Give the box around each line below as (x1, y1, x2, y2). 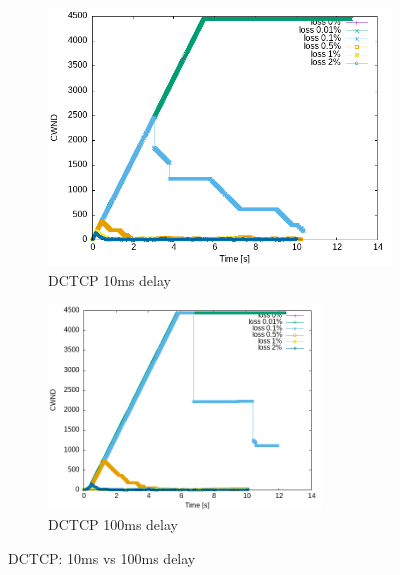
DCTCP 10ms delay (48, 269, 171, 290)
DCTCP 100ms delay (48, 514, 178, 535)
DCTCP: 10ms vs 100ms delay (8, 547, 196, 568)
